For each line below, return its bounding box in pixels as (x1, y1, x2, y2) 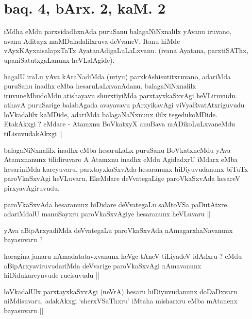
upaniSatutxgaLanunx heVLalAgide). (4, 54, 115, 65)
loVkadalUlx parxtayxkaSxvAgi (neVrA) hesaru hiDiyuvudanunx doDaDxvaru (4, 286, 237, 296)
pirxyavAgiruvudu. (4, 183, 60, 193)
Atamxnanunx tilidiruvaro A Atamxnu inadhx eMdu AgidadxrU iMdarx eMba (4, 154, 238, 164)
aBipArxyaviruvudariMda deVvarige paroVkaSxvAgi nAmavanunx (4, 260, 202, 270)
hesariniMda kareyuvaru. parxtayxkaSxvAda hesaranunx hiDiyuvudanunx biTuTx (4, 163, 248, 174)
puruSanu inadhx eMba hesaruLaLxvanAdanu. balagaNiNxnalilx (4, 81, 196, 91)
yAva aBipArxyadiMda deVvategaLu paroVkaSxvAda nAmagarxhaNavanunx (4, 225, 233, 235)
